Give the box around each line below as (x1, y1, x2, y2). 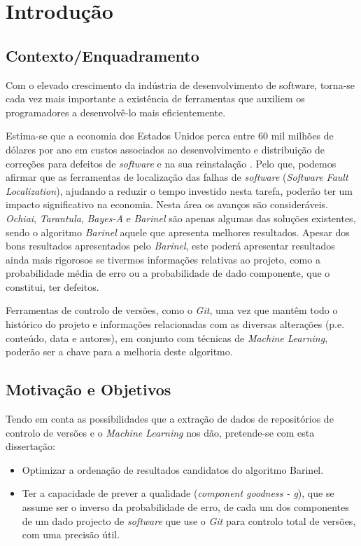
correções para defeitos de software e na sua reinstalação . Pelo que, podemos (6, 156, 337, 170)
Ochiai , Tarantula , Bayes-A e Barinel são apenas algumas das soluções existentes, (6, 210, 356, 225)
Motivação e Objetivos (6, 378, 171, 400)
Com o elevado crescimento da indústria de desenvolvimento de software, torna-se (6, 77, 355, 92)
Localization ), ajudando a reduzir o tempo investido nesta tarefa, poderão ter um (6, 183, 353, 198)
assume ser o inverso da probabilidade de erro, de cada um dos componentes (22, 500, 349, 514)
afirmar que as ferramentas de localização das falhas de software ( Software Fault (6, 170, 348, 184)
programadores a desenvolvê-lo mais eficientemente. (6, 104, 226, 119)
